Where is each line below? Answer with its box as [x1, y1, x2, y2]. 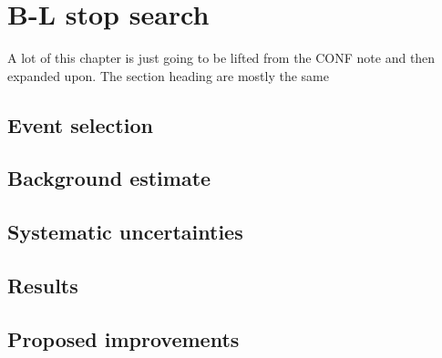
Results [7, 271, 78, 300]
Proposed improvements [7, 324, 240, 353]
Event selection [7, 110, 153, 138]
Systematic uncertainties [7, 218, 243, 246]
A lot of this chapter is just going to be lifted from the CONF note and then [7, 48, 436, 67]
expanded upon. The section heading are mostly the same [7, 66, 329, 85]
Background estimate [7, 164, 211, 192]
